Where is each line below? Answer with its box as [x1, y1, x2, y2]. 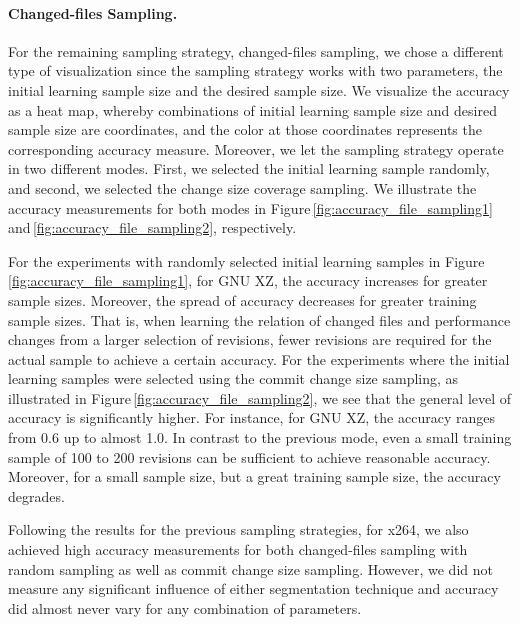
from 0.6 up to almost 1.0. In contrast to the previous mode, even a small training [8, 427, 512, 448]
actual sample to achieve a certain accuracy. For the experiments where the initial [8, 348, 510, 369]
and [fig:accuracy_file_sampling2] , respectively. [8, 217, 297, 238]
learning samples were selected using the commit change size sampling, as [8, 368, 459, 389]
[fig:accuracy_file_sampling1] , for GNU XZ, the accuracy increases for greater [8, 270, 488, 291]
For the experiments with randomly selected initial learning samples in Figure [8, 250, 485, 271]
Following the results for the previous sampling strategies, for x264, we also [8, 519, 469, 540]
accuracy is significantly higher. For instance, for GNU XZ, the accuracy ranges [8, 407, 495, 428]
